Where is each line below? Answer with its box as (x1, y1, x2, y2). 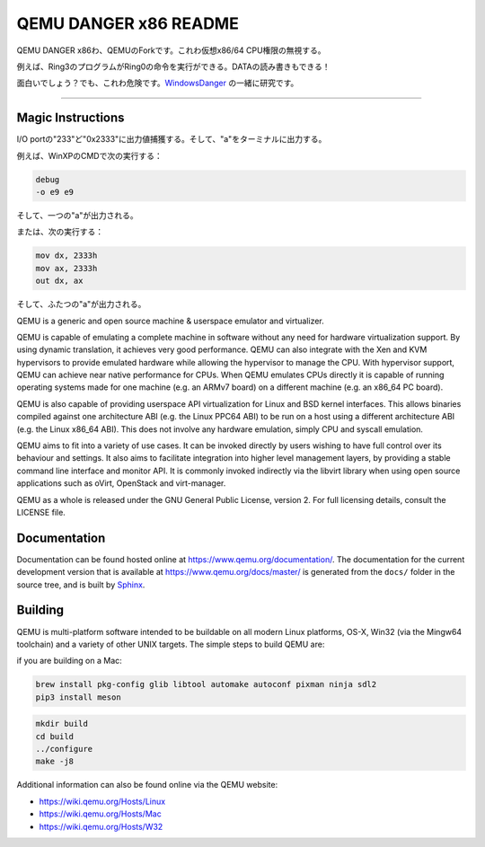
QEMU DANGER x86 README (16, 13, 240, 33)
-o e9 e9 (35, 187, 75, 197)
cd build (35, 731, 75, 741)
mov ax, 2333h (35, 263, 98, 273)
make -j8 (35, 756, 75, 767)
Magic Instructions (16, 110, 125, 126)
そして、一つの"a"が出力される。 (16, 209, 138, 220)
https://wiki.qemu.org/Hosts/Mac (39, 808, 162, 819)
